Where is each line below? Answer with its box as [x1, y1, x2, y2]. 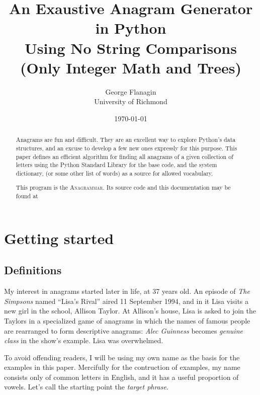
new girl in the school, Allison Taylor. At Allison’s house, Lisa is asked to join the [4, 305, 256, 316]
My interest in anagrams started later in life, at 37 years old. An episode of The [4, 286, 250, 296]
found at [16, 192, 38, 200]
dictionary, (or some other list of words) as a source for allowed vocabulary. [16, 169, 213, 177]
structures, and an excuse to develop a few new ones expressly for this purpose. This [16, 143, 237, 152]
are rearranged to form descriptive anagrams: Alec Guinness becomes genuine [4, 325, 243, 336]
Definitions [4, 262, 62, 278]
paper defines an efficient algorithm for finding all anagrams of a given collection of [16, 152, 233, 161]
